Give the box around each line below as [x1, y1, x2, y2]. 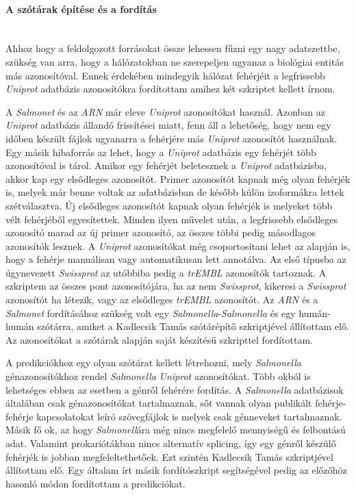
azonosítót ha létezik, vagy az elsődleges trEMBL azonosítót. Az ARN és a [5, 292, 318, 307]
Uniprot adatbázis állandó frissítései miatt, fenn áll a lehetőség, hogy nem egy [5, 118, 331, 132]
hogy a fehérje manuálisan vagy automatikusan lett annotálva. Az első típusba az [5, 252, 346, 266]
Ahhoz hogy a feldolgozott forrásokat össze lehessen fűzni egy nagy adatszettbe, [5, 41, 340, 55]
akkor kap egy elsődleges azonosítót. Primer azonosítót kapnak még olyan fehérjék [5, 171, 351, 186]
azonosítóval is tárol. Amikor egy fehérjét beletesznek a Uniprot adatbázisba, [5, 158, 327, 173]
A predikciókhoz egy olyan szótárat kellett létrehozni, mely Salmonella [5, 355, 301, 370]
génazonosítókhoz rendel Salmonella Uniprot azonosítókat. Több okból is [5, 369, 311, 383]
